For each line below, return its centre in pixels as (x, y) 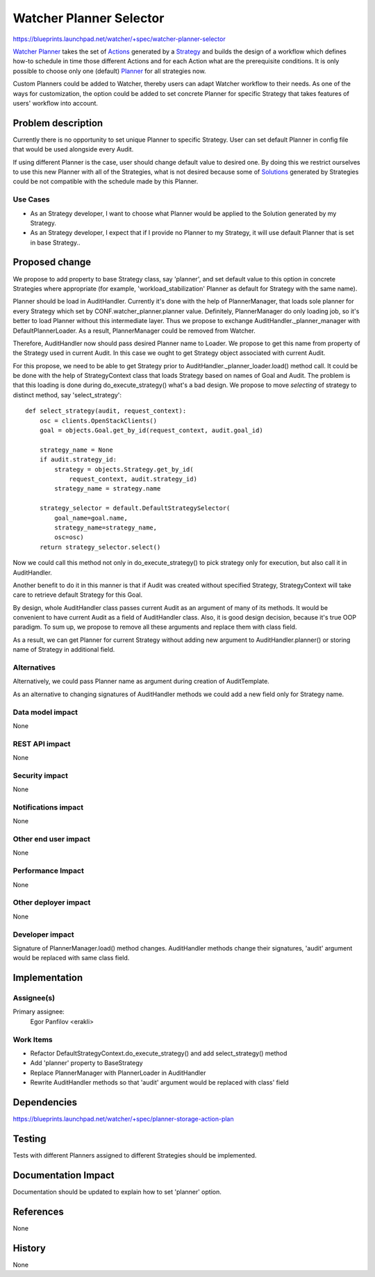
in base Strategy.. (55, 242)
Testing (30, 1138)
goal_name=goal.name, (91, 518)
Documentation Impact (64, 1175)
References (38, 1211)
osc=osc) (69, 537)
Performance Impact (49, 871)
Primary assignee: (39, 1012)
